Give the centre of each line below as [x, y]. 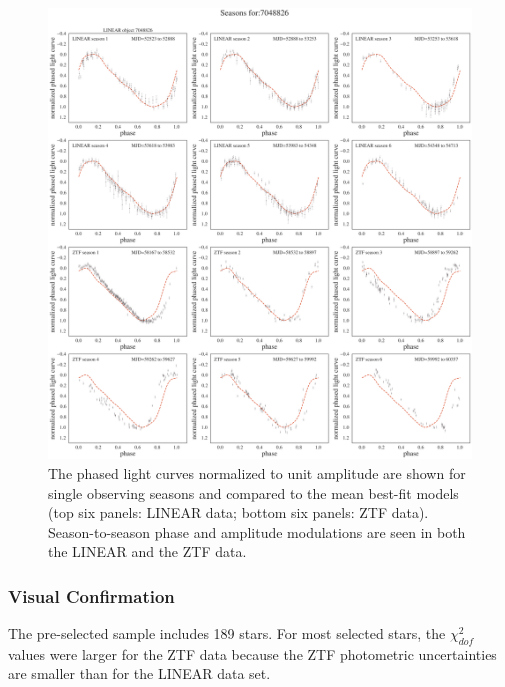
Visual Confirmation [91, 595]
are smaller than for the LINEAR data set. [139, 673]
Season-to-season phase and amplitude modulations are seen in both [257, 531]
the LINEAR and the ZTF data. [147, 551]
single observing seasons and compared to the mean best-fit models [253, 492]
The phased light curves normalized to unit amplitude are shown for [257, 472]
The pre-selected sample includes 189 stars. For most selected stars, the [227, 633]
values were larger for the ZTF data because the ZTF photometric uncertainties [252, 653]
